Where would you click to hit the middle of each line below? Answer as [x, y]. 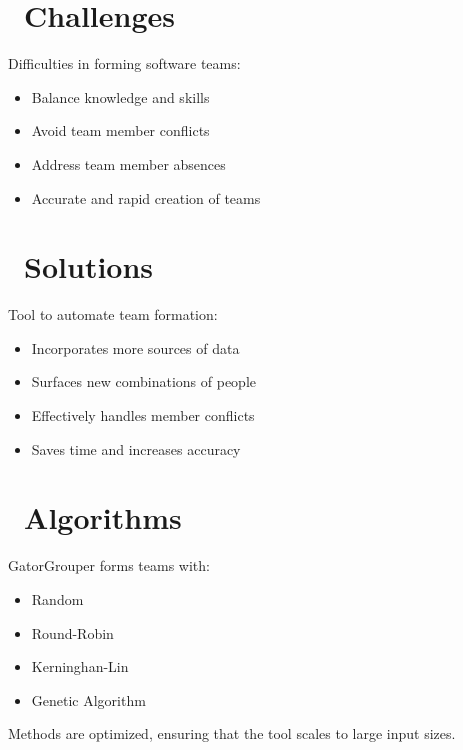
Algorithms [103, 517]
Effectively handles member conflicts [143, 415]
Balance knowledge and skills [120, 96]
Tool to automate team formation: [113, 314]
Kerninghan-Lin [80, 666]
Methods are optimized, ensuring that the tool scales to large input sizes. [232, 733]
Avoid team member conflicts [120, 130]
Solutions [89, 266]
